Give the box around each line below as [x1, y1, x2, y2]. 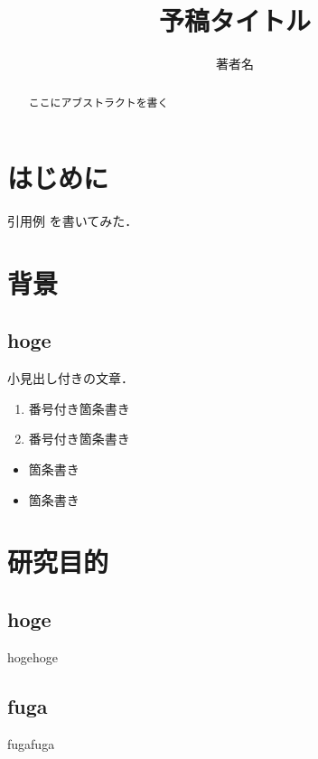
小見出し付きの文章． [7, 369, 134, 388]
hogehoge [7, 647, 58, 666]
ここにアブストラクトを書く [28, 94, 169, 109]
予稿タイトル [158, 2, 311, 39]
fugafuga [7, 734, 55, 753]
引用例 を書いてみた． [7, 211, 138, 230]
